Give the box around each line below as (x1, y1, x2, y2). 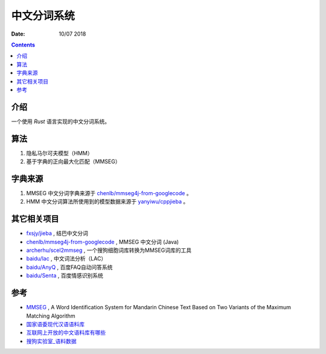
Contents (11, 41, 36, 48)
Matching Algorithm (26, 312, 75, 320)
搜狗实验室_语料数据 (26, 337, 77, 344)
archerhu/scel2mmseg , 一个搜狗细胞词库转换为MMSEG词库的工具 (26, 246, 192, 254)
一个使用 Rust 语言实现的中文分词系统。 (11, 118, 110, 125)
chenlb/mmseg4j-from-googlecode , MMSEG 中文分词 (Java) (26, 238, 179, 245)
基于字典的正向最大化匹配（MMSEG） (26, 158, 121, 166)
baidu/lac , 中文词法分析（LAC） (26, 255, 107, 262)
